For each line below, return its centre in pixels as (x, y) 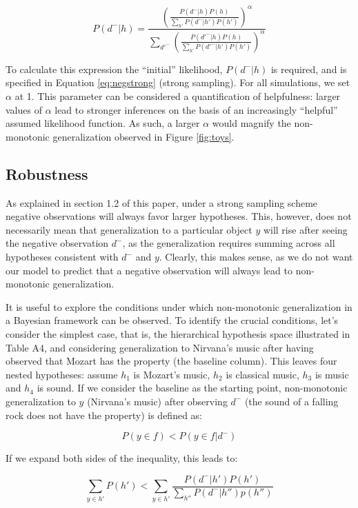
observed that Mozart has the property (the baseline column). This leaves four (171, 361)
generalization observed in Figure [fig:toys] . (143, 136)
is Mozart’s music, (172, 374)
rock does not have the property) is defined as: (104, 415)
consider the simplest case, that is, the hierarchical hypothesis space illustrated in (178, 333)
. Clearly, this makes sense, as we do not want (256, 257)
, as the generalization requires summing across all (229, 243)
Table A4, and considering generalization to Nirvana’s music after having (160, 347)
